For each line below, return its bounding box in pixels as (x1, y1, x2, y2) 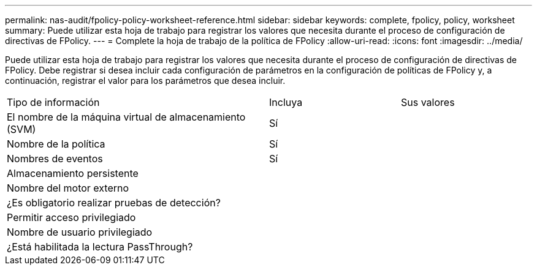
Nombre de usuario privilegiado (7, 226, 153, 238)
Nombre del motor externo (7, 182, 129, 194)
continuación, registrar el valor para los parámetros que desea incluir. (5, 75, 286, 86)
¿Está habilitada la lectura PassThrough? (7, 241, 193, 253)
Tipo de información (7, 96, 100, 108)
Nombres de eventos (7, 152, 103, 165)
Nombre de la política (7, 138, 105, 150)
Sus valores (401, 96, 455, 108)
